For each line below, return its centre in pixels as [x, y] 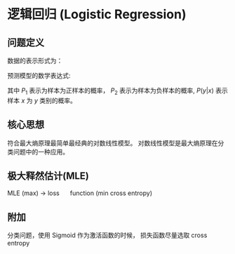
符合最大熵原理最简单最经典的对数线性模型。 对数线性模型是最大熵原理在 [113, 143]
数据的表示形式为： [35, 61]
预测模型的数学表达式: [39, 75]
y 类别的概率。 [55, 100]
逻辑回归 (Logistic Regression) [97, 14]
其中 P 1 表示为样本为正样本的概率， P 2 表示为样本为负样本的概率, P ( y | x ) [110, 91]
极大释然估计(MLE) [48, 176]
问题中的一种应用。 [41, 152]
